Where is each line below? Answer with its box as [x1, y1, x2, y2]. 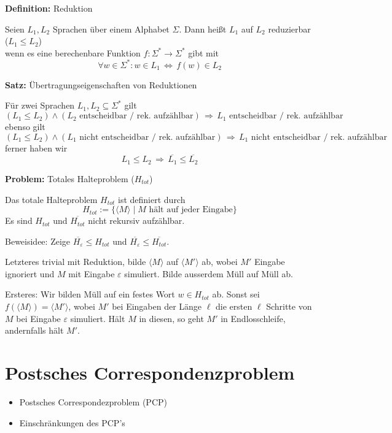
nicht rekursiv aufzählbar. [88, 214, 185, 227]
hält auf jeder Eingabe [149, 205, 233, 215]
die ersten [216, 300, 253, 313]
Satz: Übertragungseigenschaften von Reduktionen [5, 78, 197, 91]
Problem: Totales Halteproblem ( [5, 172, 135, 185]
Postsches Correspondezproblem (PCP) [19, 395, 167, 408]
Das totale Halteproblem [5, 193, 98, 205]
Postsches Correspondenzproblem [5, 360, 295, 385]
